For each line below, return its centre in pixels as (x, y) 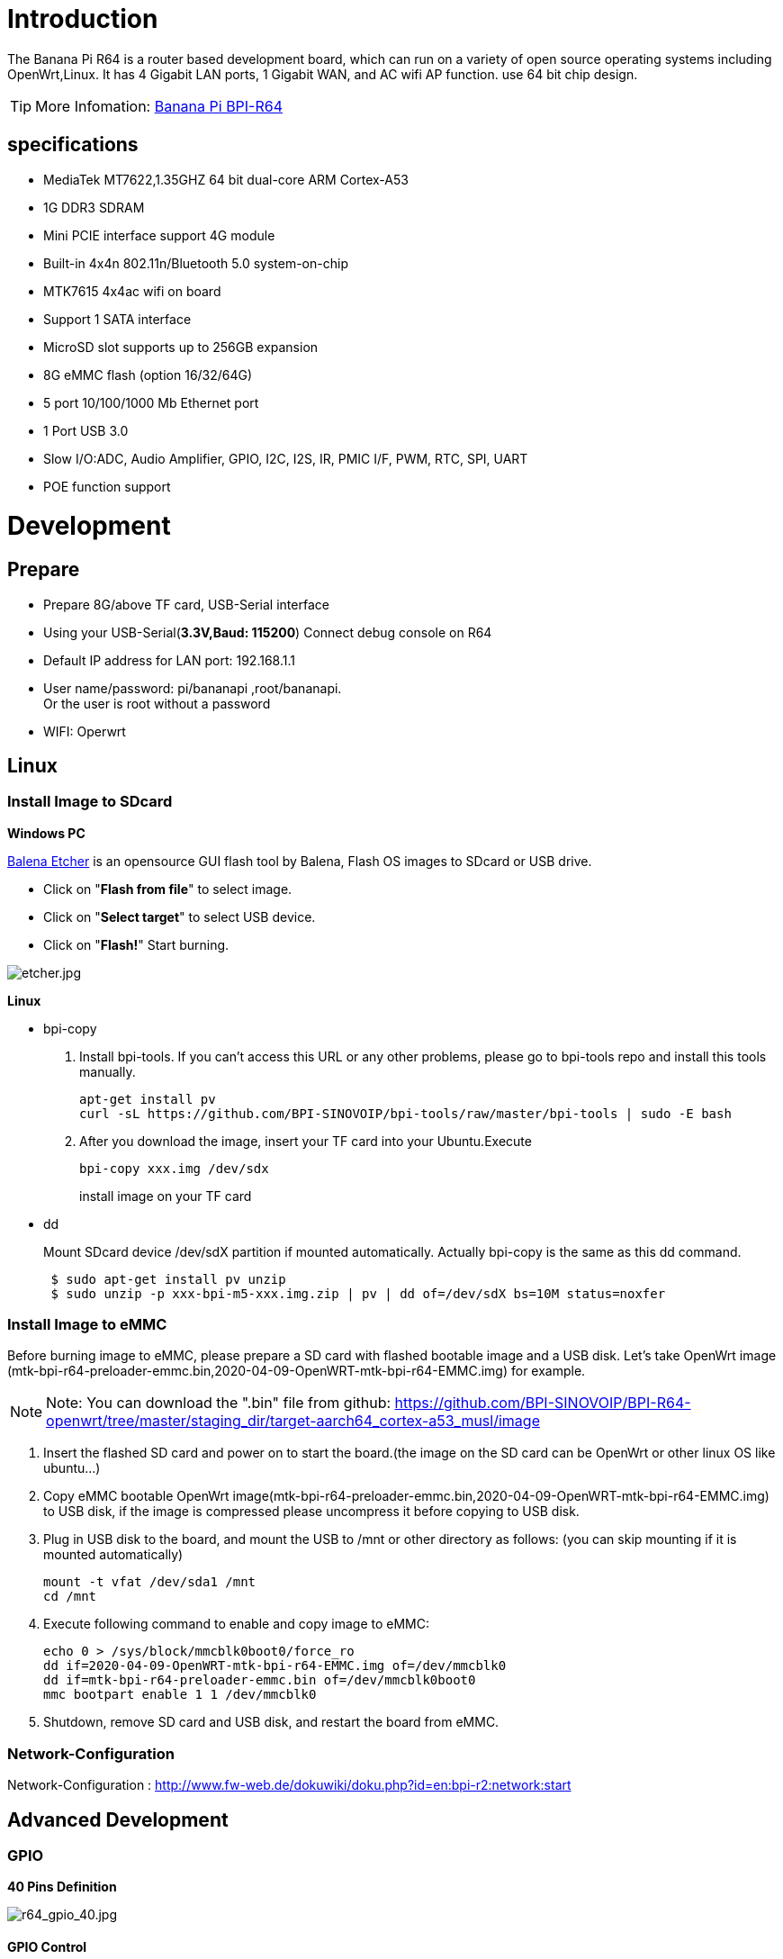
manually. (108, 1071)
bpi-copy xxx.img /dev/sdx (174, 1168)
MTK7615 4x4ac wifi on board (132, 291)
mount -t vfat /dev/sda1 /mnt (150, 1582)
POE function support (107, 486)
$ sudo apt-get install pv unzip (168, 1279)
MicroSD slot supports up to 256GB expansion (181, 347)
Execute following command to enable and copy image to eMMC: (236, 1624)
